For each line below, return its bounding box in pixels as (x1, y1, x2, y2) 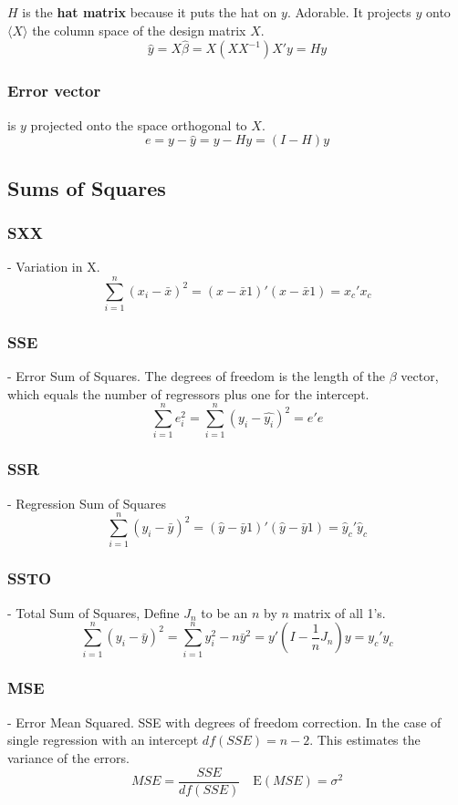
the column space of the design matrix (32, 20, 246, 39)
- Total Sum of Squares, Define (7, 603, 180, 622)
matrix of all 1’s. (293, 603, 386, 622)
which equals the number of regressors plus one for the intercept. (7, 384, 370, 403)
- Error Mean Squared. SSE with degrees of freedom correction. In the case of (7, 712, 442, 731)
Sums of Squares (7, 173, 166, 201)
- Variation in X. (7, 257, 100, 276)
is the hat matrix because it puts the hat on (22, 3, 277, 21)
